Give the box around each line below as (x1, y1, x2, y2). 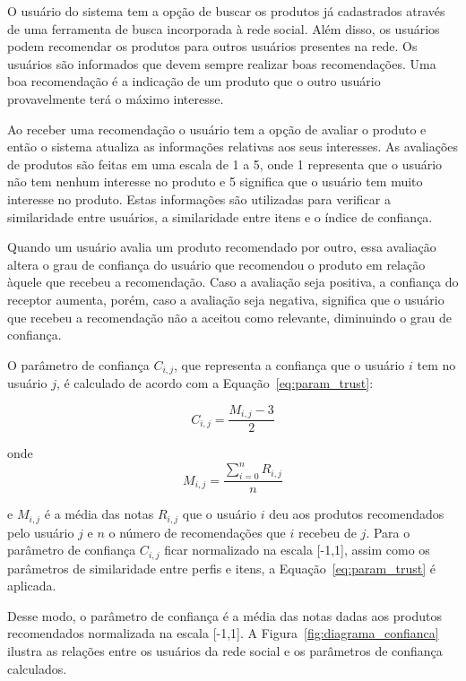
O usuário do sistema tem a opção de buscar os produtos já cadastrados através (7, 2, 445, 20)
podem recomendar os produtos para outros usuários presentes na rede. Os (7, 37, 418, 56)
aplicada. (7, 576, 56, 595)
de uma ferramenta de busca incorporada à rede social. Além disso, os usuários (7, 19, 440, 38)
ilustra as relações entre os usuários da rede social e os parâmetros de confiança (7, 642, 443, 660)
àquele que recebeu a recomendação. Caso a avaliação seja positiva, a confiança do (7, 272, 459, 291)
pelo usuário (7, 522, 74, 541)
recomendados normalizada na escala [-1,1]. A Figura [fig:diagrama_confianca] (7, 624, 439, 642)
